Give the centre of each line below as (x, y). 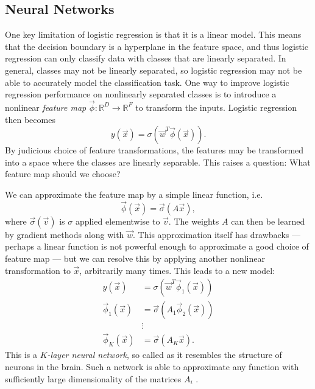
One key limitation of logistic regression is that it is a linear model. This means (153, 34)
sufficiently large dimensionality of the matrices (93, 378)
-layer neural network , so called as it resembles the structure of (165, 355)
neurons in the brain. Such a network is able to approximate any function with (152, 367)
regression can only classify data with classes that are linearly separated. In (146, 58)
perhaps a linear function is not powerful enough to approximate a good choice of (157, 246)
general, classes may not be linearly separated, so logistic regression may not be (154, 70)
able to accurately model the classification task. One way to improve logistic (147, 82)
